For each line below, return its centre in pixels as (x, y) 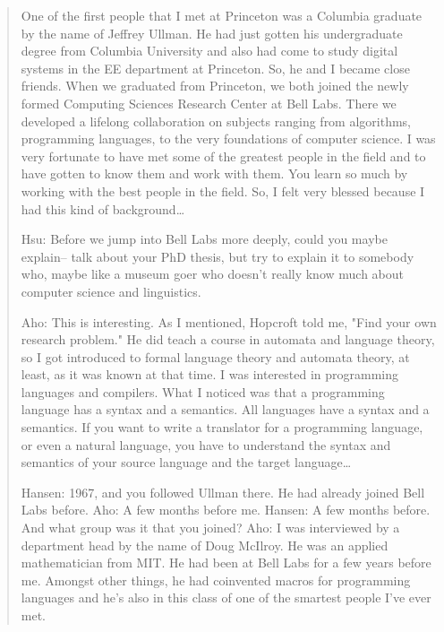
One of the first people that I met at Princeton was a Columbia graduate (222, 15)
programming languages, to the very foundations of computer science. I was (228, 139)
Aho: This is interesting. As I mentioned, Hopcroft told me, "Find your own (229, 321)
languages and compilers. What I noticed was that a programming (203, 391)
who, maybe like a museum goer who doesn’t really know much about (213, 274)
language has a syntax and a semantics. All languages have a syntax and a (225, 409)
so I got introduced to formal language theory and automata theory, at (215, 356)
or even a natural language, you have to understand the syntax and (206, 444)
